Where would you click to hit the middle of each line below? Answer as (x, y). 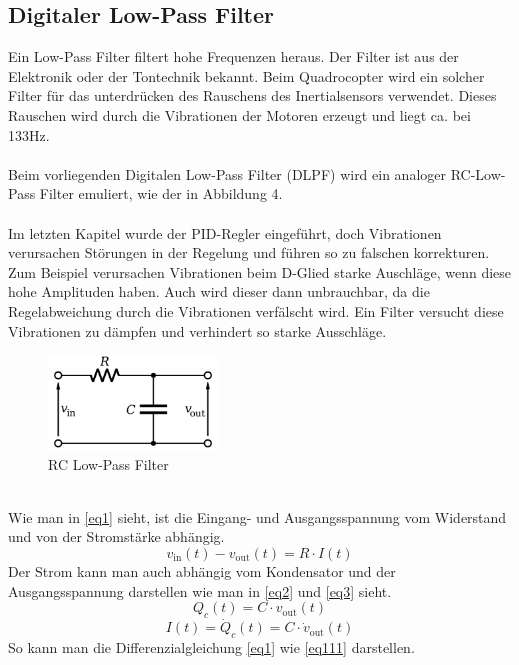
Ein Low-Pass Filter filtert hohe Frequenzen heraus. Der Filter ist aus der (233, 56)
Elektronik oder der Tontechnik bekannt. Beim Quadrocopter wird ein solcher (246, 75)
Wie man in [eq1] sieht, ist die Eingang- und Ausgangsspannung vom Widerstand (257, 516)
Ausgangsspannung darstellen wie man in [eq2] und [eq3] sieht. (200, 590)
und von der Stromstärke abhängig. (116, 536)
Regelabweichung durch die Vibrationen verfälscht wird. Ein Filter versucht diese (256, 310)
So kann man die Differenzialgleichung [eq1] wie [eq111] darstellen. (211, 646)
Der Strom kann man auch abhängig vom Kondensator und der (202, 570)
